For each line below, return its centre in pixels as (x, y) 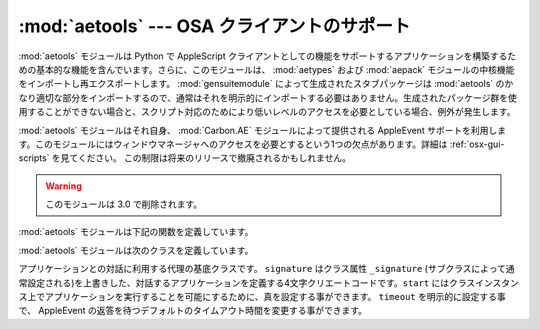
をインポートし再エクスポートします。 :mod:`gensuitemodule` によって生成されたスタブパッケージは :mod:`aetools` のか (266, 84)
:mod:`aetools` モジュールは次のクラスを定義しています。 (136, 250)
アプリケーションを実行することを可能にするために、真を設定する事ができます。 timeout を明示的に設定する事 (275, 297)
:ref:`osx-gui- (477, 144)
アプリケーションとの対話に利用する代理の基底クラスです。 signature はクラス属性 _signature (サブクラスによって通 (266, 269)
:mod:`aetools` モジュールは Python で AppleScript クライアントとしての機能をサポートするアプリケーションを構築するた (267, 56)
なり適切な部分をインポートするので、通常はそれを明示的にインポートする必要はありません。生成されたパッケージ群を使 (267, 97)
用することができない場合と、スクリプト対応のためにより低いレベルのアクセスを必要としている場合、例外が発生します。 (267, 112)
